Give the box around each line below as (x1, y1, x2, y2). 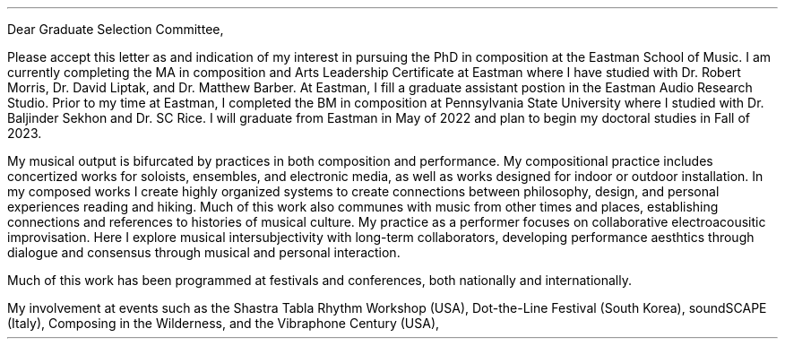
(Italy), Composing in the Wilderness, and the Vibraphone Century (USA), (7, 316, 440, 331)
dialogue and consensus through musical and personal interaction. (7, 245, 401, 260)
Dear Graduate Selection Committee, (7, 22, 224, 37)
